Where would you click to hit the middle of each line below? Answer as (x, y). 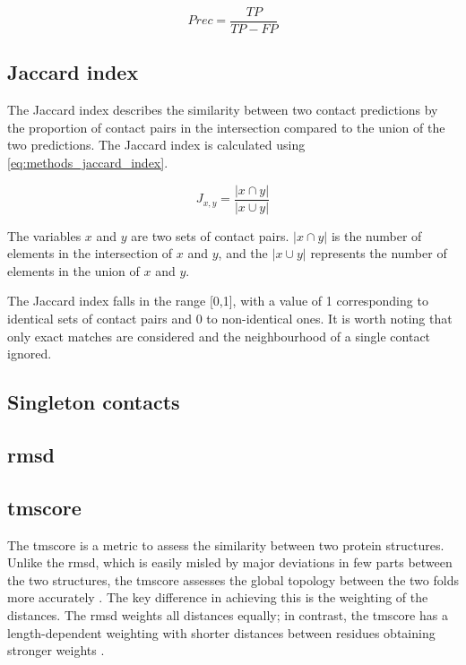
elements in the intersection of (90, 253)
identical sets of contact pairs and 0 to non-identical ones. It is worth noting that (230, 319)
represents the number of (379, 253)
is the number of (376, 235)
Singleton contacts (94, 402)
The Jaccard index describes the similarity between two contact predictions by (223, 110)
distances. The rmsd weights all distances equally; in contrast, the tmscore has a (228, 615)
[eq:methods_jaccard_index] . (88, 163)
